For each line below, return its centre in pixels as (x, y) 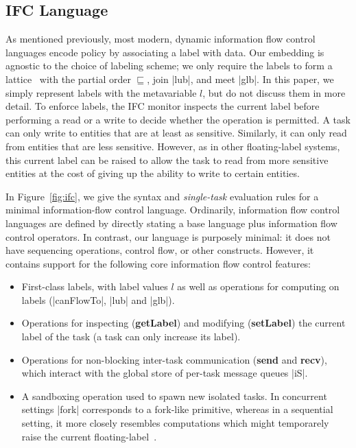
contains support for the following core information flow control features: (158, 263)
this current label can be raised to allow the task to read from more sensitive (167, 160)
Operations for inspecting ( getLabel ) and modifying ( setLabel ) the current (183, 323)
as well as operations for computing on (258, 286)
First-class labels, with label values (95, 286)
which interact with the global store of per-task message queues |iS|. (165, 373)
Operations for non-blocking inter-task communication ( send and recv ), (174, 359)
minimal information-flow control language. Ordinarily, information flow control (173, 210)
